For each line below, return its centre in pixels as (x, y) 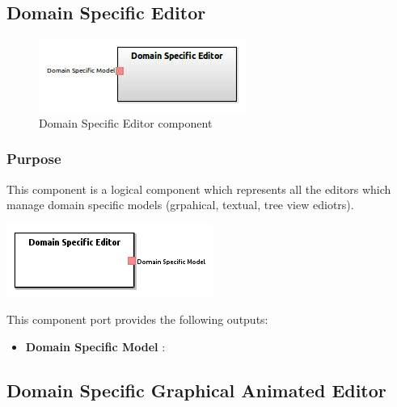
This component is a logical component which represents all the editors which (199, 189)
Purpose (34, 159)
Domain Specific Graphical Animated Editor (196, 390)
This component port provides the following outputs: (137, 319)
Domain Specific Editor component (126, 122)
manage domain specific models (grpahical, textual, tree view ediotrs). (180, 205)
